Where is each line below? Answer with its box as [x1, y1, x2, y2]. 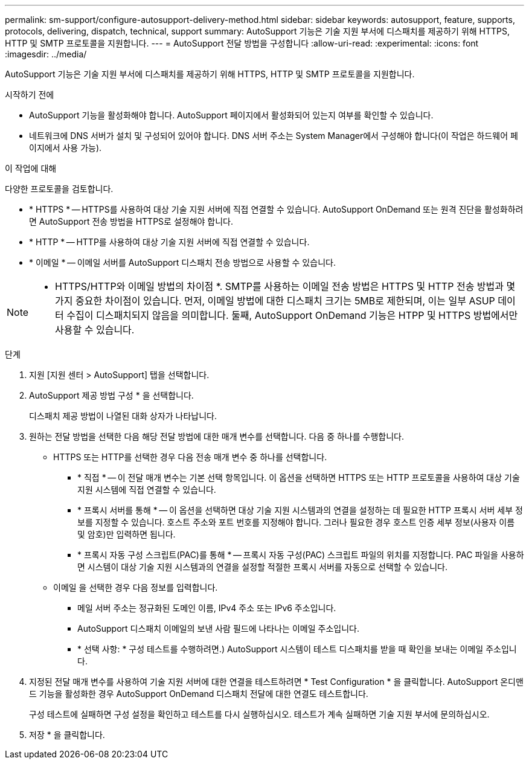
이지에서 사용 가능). [29, 143, 102, 153]
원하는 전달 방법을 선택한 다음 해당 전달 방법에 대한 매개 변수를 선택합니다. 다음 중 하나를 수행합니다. [29, 431, 404, 441]
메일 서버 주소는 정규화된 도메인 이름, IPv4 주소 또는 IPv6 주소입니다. [77, 603, 336, 613]
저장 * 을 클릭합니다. [29, 730, 105, 740]
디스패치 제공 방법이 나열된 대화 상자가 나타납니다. [29, 411, 217, 421]
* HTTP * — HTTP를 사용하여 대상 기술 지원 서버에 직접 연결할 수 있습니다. [29, 237, 310, 247]
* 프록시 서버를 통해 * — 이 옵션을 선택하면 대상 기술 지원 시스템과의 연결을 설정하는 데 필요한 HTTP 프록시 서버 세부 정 [77, 505, 523, 515]
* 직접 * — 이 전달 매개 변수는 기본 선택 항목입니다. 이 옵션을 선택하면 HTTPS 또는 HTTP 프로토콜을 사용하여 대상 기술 [77, 472, 520, 483]
